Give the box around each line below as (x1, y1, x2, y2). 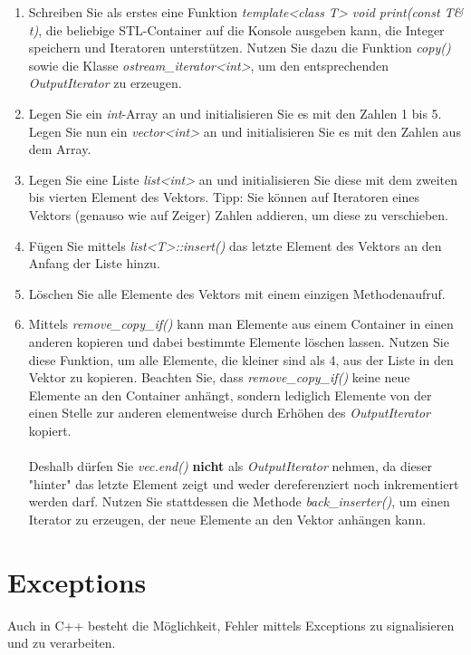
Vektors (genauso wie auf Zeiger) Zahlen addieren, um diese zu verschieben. (28, 205, 449, 224)
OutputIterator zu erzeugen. (28, 73, 182, 92)
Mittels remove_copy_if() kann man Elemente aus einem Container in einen (28, 314, 454, 333)
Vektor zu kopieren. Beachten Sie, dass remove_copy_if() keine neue (28, 368, 410, 387)
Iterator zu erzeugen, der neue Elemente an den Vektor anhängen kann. (28, 509, 427, 528)
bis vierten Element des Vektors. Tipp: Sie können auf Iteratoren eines (28, 188, 419, 207)
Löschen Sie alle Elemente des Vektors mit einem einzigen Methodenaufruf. (28, 284, 446, 303)
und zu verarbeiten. (7, 633, 116, 652)
